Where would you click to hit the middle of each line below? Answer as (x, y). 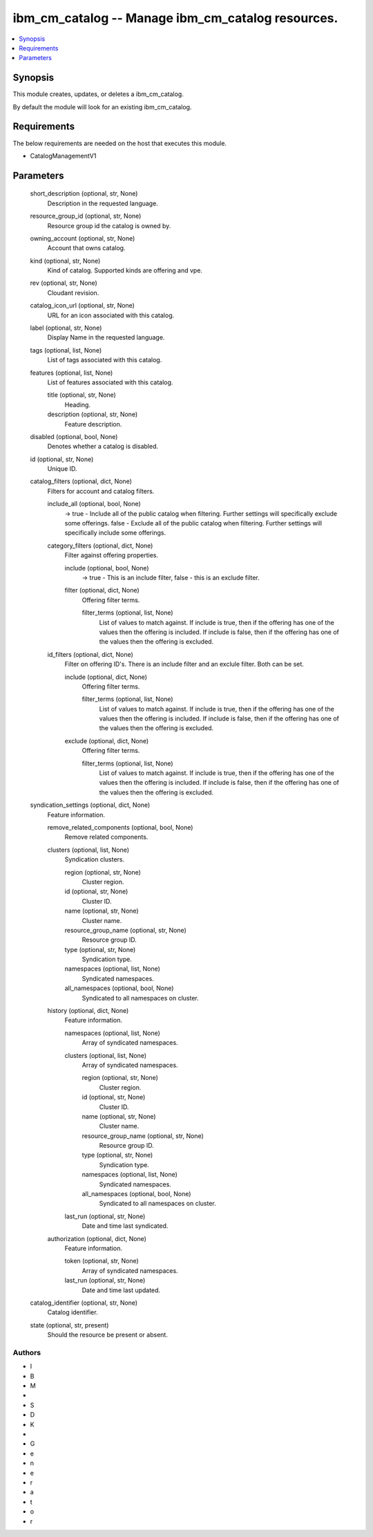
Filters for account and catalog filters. (101, 491)
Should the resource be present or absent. (108, 1335)
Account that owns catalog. (86, 248)
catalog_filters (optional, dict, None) (81, 481)
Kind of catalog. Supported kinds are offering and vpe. (125, 270)
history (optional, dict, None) (88, 1011)
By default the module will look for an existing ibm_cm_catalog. (102, 106)
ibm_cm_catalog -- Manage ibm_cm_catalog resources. (175, 18)
